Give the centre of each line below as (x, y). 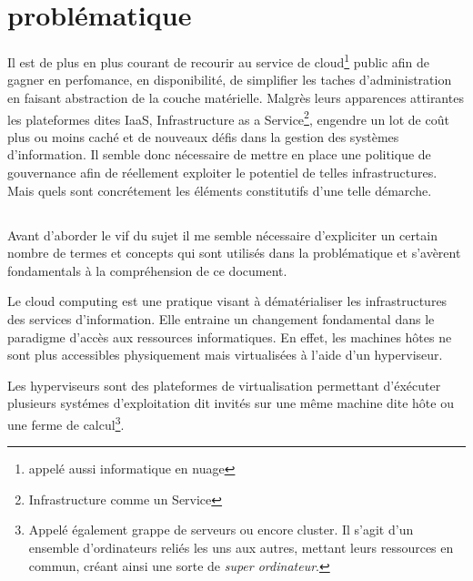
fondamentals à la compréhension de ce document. (147, 270)
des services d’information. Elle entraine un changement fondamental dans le (221, 318)
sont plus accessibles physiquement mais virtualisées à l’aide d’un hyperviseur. (225, 355)
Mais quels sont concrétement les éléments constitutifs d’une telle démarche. (220, 190)
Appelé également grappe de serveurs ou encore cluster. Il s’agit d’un (221, 530)
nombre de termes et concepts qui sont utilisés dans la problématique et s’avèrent (234, 253)
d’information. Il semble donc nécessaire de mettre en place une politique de (219, 154)
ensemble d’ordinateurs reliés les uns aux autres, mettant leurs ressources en (241, 547)
